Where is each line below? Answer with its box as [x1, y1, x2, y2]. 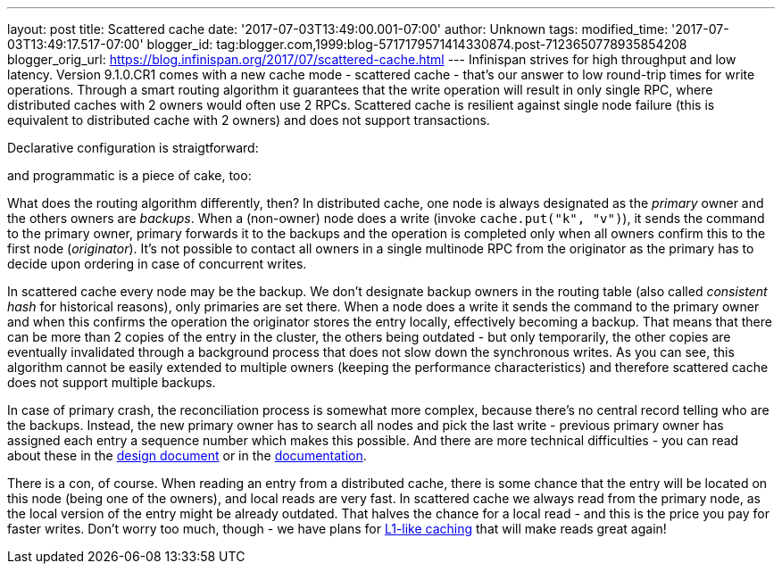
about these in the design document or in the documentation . [7, 448, 367, 463]
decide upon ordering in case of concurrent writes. [7, 256, 307, 271]
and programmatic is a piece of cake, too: [7, 168, 252, 183]
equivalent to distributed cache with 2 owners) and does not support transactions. [7, 112, 490, 128]
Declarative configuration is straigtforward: [7, 140, 259, 155]
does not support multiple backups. [7, 375, 216, 390]
